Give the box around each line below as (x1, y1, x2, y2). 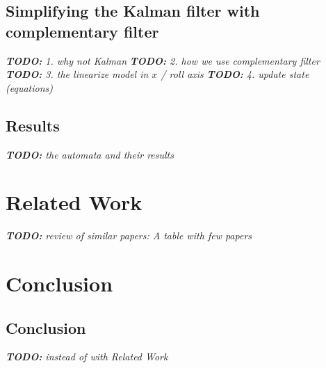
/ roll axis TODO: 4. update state (161, 67, 309, 81)
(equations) (6, 80, 53, 95)
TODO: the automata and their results (6, 147, 174, 161)
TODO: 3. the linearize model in (6, 67, 149, 81)
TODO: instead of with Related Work (6, 349, 168, 364)
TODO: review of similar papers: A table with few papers (6, 228, 252, 243)
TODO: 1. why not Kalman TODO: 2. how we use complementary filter (6, 53, 320, 67)
